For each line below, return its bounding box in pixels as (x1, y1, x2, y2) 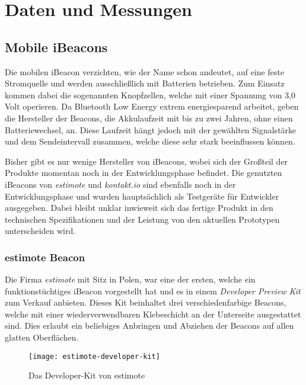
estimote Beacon (5, 249, 85, 264)
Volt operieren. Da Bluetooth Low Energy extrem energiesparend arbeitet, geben (5, 100, 299, 113)
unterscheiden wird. (5, 224, 76, 237)
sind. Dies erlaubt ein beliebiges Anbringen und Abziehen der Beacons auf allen (5, 319, 294, 332)
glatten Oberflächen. (5, 331, 79, 344)
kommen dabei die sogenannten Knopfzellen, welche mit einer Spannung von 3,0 (5, 88, 296, 101)
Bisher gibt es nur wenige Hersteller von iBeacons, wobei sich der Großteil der (5, 155, 288, 167)
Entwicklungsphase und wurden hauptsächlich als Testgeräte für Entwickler (5, 190, 279, 202)
